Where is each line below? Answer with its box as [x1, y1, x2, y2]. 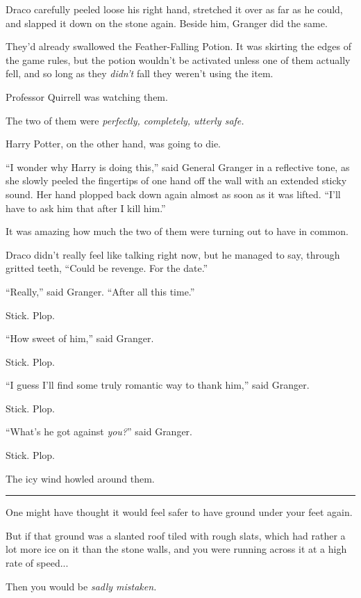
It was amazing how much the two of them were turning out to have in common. [6, 224, 349, 239]
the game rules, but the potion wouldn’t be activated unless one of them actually [6, 52, 351, 67]
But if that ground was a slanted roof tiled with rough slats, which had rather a [6, 528, 346, 542]
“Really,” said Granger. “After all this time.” [6, 284, 195, 298]
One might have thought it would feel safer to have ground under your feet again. [6, 505, 353, 519]
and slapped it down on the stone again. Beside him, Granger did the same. [6, 15, 328, 30]
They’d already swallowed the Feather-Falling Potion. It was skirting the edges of [6, 39, 352, 54]
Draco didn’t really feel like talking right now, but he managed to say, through [6, 247, 340, 261]
